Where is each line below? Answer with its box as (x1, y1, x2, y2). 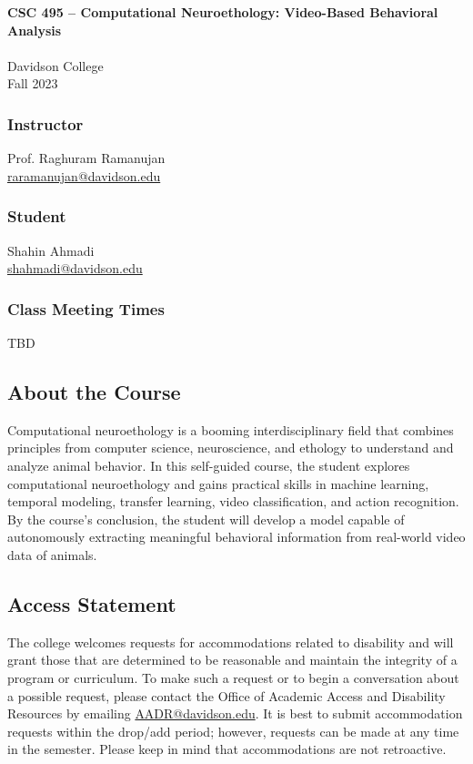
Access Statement (7, 589, 176, 617)
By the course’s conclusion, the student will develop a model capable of (7, 509, 405, 528)
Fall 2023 (7, 74, 58, 93)
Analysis (7, 20, 62, 39)
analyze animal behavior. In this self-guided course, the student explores (7, 455, 410, 474)
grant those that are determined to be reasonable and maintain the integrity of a (7, 650, 458, 669)
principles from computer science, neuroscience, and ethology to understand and (7, 438, 454, 457)
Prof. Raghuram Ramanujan (7, 148, 166, 168)
